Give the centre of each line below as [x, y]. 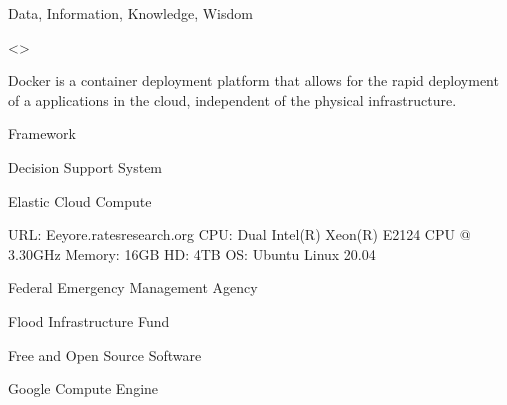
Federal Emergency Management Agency [133, 287]
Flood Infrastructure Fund [89, 320]
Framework [42, 133]
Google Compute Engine [83, 388]
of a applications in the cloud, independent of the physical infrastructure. [232, 99]
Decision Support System [85, 166]
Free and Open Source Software [105, 354]
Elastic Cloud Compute [80, 200]
